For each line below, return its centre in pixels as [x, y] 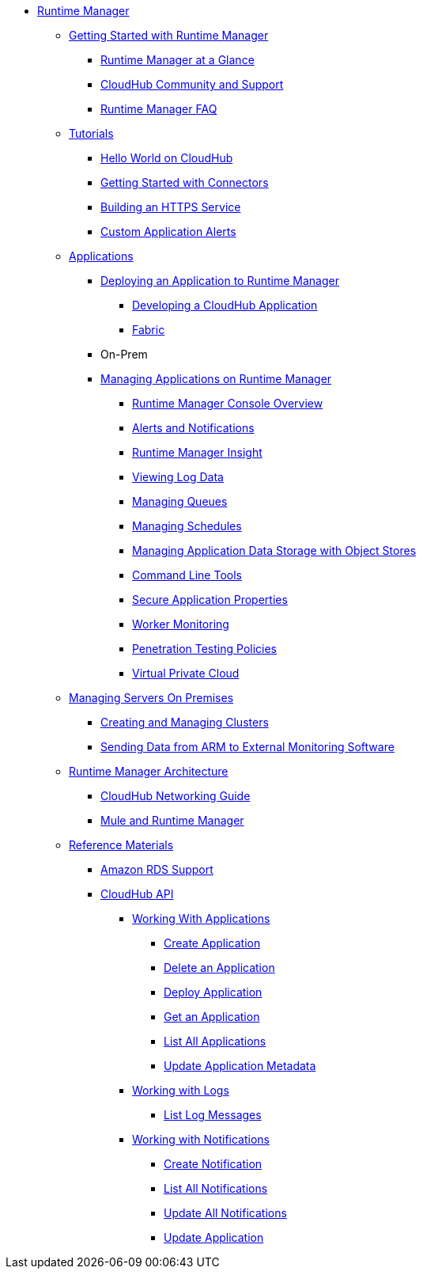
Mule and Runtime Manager [172, 820]
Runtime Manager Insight [197, 452]
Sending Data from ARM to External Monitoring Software [247, 747]
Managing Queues [180, 501]
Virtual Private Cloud [186, 673]
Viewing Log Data [178, 477]
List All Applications [215, 1041]
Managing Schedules [187, 526]
